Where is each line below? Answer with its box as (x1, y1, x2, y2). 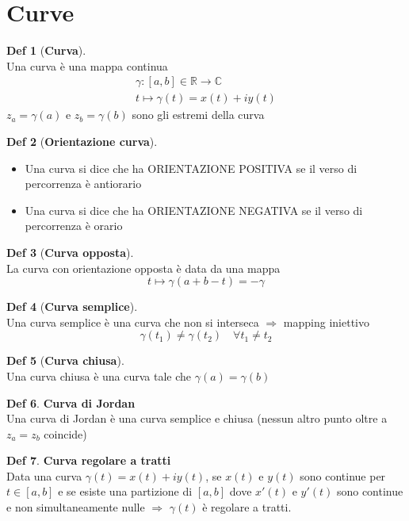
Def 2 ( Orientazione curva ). (6, 132, 158, 149)
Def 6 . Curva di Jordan (6, 394, 136, 411)
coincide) (44, 425, 87, 442)
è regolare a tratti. (202, 499, 292, 515)
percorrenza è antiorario (25, 175, 142, 192)
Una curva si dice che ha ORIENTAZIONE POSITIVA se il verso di (25, 159, 357, 176)
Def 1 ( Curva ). (6, 42, 86, 59)
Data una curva (6, 467, 82, 484)
